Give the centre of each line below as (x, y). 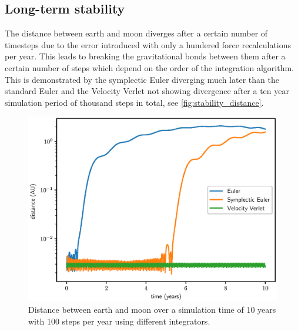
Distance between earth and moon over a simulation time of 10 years (152, 310)
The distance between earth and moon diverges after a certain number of (136, 33)
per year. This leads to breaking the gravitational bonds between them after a (145, 56)
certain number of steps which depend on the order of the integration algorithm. (149, 67)
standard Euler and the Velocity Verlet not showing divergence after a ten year (147, 91)
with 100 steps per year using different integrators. (119, 321)
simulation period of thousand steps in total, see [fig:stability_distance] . (134, 102)
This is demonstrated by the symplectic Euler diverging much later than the (142, 79)
